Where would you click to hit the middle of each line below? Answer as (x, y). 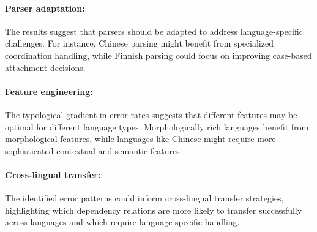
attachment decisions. (45, 67)
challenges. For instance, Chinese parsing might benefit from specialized (139, 43)
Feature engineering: (49, 91)
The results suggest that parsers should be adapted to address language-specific (154, 31)
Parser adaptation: (45, 8)
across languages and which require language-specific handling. (122, 222)
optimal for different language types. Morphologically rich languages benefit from (157, 126)
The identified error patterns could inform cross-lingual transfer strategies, (144, 198)
